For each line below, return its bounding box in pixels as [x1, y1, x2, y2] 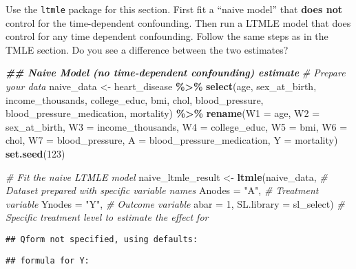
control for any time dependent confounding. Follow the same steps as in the [6, 29, 328, 43]
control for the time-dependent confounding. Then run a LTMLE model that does [6, 15, 351, 30]
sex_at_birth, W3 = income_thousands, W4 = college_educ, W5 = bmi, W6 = [6, 119, 348, 133]
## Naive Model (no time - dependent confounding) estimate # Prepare [6, 65, 346, 80]
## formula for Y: [6, 255, 90, 266]
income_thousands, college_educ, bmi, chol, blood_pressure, [6, 92, 264, 107]
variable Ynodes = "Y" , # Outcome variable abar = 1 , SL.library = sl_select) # [6, 196, 345, 211]
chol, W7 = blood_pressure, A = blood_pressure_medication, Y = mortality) [6, 133, 338, 147]
